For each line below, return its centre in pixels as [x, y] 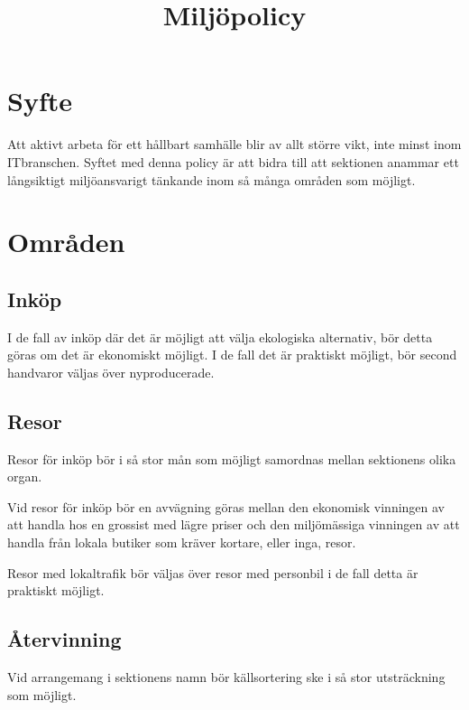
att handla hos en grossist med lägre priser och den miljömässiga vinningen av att [234, 524]
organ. [25, 476]
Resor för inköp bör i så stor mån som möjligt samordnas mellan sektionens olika [232, 458]
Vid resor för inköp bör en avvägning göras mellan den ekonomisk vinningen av [226, 506]
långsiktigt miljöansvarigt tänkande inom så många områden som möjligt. [212, 179]
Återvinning [64, 639]
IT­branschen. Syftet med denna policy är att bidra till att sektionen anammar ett [233, 161]
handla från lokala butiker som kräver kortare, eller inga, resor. [182, 542]
